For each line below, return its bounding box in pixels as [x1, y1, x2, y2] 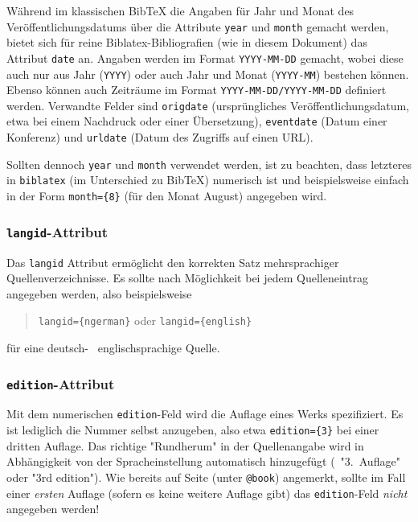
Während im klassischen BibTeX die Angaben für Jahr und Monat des [6, 2, 354, 18]
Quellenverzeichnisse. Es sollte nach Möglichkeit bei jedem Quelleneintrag [6, 269, 369, 286]
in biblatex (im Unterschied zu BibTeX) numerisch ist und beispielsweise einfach [6, 171, 409, 188]
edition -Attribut [6, 373, 115, 393]
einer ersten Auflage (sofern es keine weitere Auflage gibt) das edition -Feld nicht [6, 484, 408, 501]
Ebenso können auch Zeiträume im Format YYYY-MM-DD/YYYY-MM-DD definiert [6, 81, 387, 98]
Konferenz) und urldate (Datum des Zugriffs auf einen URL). [6, 129, 313, 146]
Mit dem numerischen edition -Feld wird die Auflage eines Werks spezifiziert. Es [6, 405, 404, 422]
